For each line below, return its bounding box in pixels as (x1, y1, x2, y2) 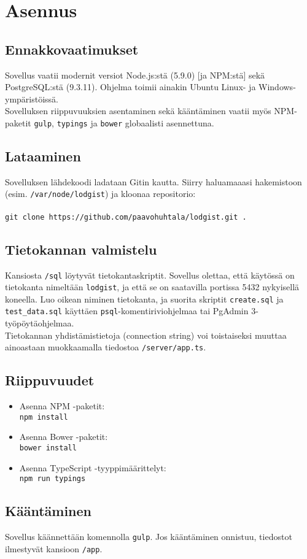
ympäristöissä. (5, 92, 58, 105)
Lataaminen (5, 147, 81, 165)
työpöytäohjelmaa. (5, 317, 74, 330)
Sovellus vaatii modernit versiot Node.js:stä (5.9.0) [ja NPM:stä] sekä (5, 68, 265, 81)
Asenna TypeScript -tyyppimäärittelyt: (19, 461, 166, 474)
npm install (19, 412, 68, 422)
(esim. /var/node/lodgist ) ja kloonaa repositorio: (5, 187, 196, 200)
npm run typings (19, 474, 86, 484)
